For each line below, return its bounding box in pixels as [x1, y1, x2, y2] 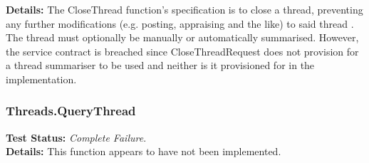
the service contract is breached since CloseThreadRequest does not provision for [6, 43, 359, 58]
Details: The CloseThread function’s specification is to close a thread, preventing [6, 2, 363, 16]
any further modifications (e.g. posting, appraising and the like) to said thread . [6, 16, 354, 31]
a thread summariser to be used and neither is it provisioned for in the [6, 58, 315, 73]
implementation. [6, 71, 77, 86]
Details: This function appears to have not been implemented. [6, 144, 281, 159]
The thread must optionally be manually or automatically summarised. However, [6, 30, 359, 45]
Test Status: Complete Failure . [6, 130, 147, 144]
